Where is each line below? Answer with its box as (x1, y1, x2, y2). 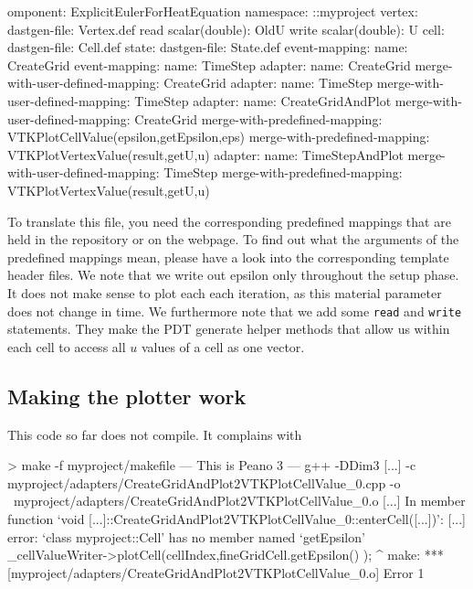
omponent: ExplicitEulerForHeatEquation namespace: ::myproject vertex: (7, 2, 418, 20)
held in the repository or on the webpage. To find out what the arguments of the (7, 230, 459, 249)
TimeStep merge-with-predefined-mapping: (163, 163, 403, 182)
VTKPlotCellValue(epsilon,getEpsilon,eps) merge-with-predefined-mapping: (7, 127, 430, 146)
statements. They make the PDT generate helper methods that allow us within (7, 319, 450, 338)
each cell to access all (7, 337, 126, 356)
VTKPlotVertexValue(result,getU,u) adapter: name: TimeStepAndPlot (7, 145, 404, 164)
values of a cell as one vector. (141, 337, 305, 356)
